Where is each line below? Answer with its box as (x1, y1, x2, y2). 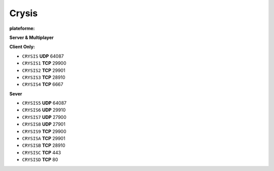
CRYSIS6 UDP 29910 (22, 107, 66, 113)
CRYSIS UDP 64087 (22, 53, 64, 59)
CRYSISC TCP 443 (22, 149, 61, 155)
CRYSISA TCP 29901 (22, 136, 65, 142)
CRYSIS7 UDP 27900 (22, 114, 66, 120)
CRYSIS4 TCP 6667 (22, 81, 63, 88)
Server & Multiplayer (9, 34, 54, 40)
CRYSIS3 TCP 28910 (22, 74, 65, 80)
